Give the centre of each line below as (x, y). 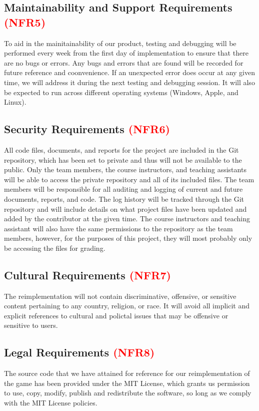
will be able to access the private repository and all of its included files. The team (129, 179)
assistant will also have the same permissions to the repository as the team (118, 228)
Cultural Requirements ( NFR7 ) (87, 275)
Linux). (15, 102)
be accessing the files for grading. (55, 248)
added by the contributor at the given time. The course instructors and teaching (127, 219)
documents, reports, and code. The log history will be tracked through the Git (124, 198)
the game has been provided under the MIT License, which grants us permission (127, 383)
